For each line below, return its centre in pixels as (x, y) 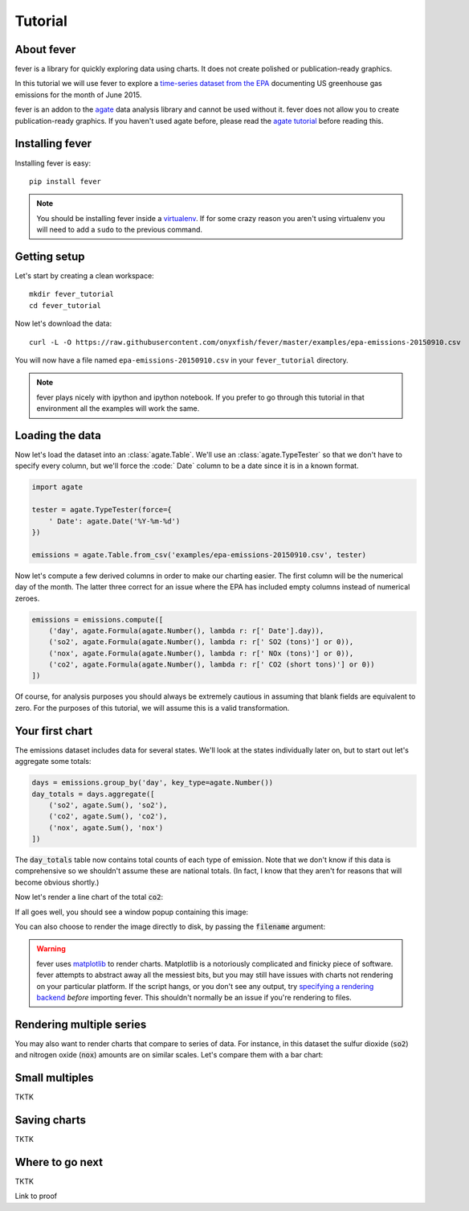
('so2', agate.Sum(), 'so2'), (108, 805)
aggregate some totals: (53, 761)
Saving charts (51, 1120)
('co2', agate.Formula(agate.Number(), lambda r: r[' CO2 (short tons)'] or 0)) (212, 665)
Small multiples (54, 1078)
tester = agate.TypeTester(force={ (102, 510)
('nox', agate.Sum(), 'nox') (106, 827)
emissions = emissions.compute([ (98, 620)
